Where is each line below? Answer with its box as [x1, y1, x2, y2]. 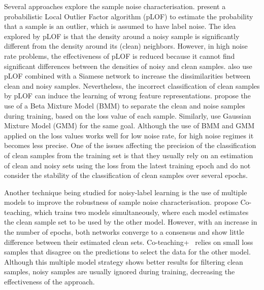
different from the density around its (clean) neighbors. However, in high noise [4, 41, 248, 51]
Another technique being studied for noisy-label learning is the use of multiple [4, 187, 247, 197]
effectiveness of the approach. [4, 276, 95, 287]
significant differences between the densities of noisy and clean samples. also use [4, 60, 252, 71]
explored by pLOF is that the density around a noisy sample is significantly [4, 30, 240, 41]
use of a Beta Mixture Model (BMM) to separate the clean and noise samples [4, 100, 245, 111]
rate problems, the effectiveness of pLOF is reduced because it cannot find [4, 50, 235, 61]
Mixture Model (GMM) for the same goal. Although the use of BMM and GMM [4, 120, 254, 131]
